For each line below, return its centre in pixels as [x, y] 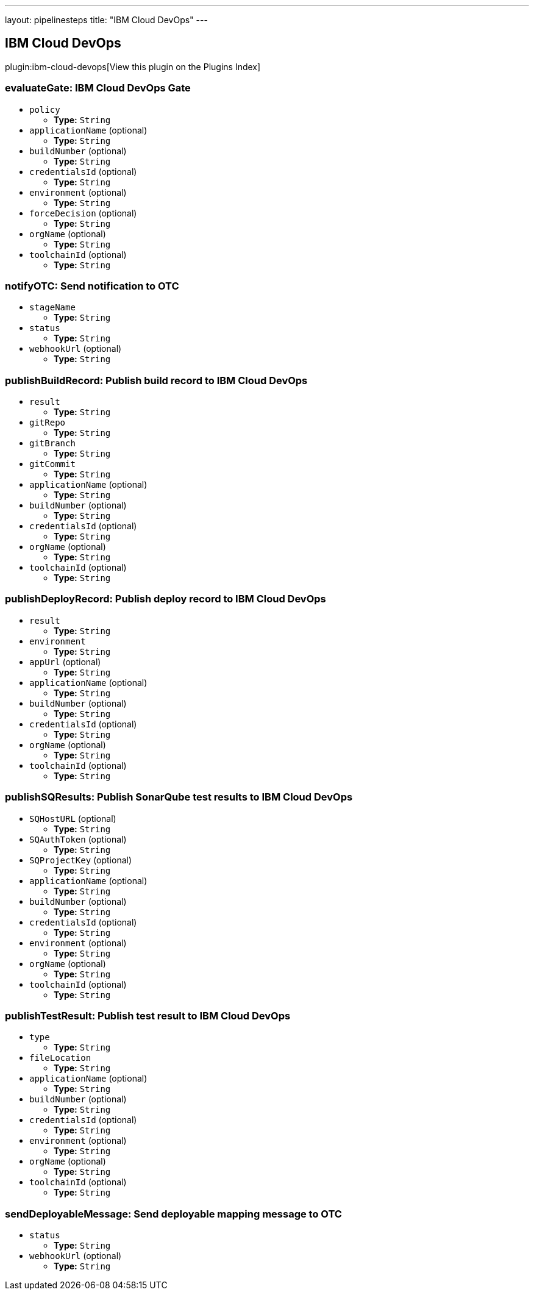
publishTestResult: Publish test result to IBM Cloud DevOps [148, 1015]
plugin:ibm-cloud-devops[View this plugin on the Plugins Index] [133, 66]
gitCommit [52, 464]
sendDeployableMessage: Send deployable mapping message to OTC [173, 1214]
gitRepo [48, 423]
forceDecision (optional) [83, 213]
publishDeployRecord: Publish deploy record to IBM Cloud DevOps [166, 599]
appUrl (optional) [65, 662]
